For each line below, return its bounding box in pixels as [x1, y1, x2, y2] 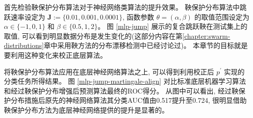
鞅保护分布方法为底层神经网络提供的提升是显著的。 [4, 104, 169, 115]
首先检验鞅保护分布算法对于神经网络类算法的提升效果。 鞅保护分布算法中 [4, 2, 240, 12]
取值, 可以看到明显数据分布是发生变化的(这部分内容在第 [4, 30, 182, 41]
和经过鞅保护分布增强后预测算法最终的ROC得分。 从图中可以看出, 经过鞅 [4, 85, 239, 95]
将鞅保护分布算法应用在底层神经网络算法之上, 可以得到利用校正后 [4, 66, 214, 76]
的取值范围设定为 [194, 11, 250, 22]
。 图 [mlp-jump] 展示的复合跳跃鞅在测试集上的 [98, 21, 248, 31]
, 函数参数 [122, 11, 154, 22]
